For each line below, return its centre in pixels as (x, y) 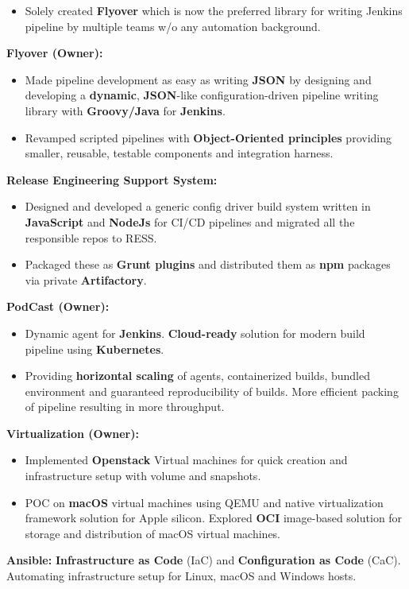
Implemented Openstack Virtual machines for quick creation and (186, 460)
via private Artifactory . (86, 279)
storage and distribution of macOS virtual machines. (153, 533)
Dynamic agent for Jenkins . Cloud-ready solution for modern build (195, 333)
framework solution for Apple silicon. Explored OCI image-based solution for (214, 518)
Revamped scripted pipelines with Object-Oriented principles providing (208, 137)
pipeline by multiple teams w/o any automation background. (173, 26)
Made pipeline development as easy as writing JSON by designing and (198, 79)
